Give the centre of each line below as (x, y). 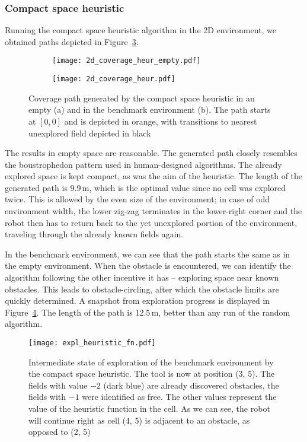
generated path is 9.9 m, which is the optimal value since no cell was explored (145, 187)
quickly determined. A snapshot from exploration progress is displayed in (137, 301)
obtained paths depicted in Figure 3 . (72, 41)
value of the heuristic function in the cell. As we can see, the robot (149, 408)
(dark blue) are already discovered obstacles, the (191, 385)
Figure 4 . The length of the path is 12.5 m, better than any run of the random (148, 312)
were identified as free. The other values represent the (179, 397)
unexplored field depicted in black (90, 133)
